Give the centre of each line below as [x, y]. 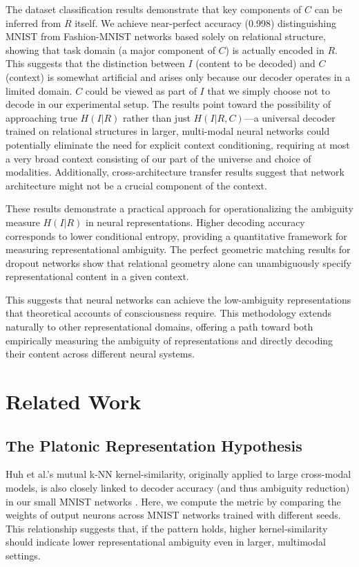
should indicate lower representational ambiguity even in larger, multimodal [166, 542]
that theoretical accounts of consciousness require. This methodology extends [168, 313]
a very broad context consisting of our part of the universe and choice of [158, 158]
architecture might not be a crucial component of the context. [136, 185]
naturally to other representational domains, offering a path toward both [159, 327]
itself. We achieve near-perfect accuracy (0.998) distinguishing [205, 22]
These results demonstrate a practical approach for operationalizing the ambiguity [179, 208]
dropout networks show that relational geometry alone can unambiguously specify [178, 262]
